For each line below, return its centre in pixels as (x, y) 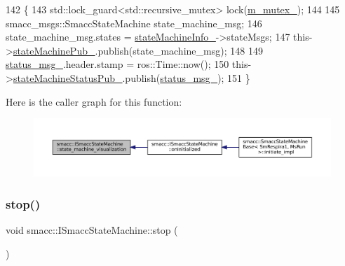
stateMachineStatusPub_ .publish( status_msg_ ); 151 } (131, 77)
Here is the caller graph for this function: (94, 101)
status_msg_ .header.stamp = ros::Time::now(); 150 (117, 64)
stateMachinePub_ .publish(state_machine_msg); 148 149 (138, 50)
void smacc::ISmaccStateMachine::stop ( (92, 230)
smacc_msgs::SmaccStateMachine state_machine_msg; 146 (134, 23)
